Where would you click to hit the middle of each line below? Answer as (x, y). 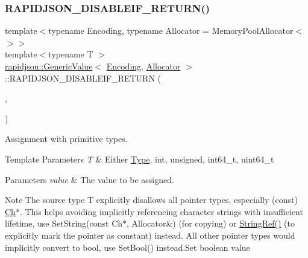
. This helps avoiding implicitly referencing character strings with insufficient (161, 211)
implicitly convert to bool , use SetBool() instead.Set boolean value (127, 247)
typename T (71, 54)
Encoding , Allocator (143, 66)
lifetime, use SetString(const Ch (64, 223)
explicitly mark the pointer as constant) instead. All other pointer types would (150, 235)
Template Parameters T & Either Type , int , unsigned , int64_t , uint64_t (140, 159)
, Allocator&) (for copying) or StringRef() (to (211, 223)
